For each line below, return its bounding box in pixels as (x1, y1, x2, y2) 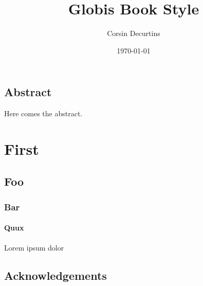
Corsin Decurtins (107, 28, 160, 39)
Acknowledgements (4, 267, 107, 283)
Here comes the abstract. (4, 108, 83, 119)
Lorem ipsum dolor (4, 242, 64, 253)
